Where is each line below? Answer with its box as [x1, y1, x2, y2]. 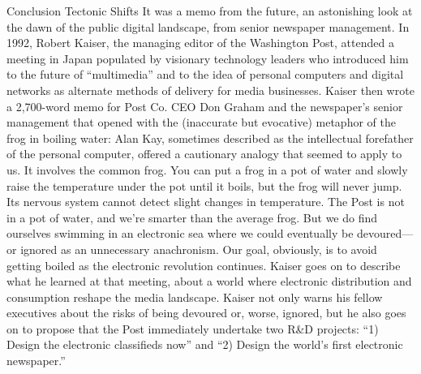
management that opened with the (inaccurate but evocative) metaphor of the [6, 114, 396, 131]
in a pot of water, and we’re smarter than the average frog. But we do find [6, 208, 378, 226]
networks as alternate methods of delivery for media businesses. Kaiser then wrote [6, 81, 415, 98]
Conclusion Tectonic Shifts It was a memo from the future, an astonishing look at [6, 2, 413, 19]
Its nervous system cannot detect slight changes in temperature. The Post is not [6, 193, 405, 210]
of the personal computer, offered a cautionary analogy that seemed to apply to [6, 145, 402, 162]
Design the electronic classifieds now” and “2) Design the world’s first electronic [6, 336, 403, 353]
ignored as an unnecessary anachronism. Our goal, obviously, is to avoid [20, 240, 377, 257]
